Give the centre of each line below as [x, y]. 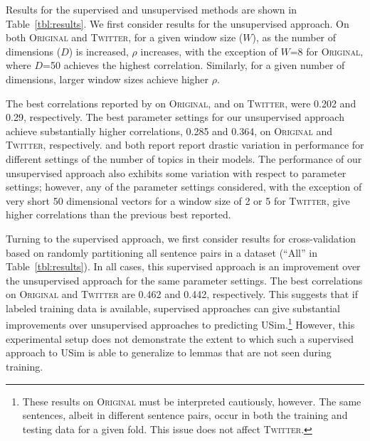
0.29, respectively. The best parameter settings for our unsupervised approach [175, 117]
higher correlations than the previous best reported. [118, 214]
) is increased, [99, 51]
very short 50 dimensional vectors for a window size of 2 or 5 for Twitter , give [178, 200]
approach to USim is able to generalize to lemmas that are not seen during [169, 352]
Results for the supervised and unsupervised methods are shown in [151, 9]
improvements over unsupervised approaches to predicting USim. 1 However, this [180, 324]
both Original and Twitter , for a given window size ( [125, 37]
